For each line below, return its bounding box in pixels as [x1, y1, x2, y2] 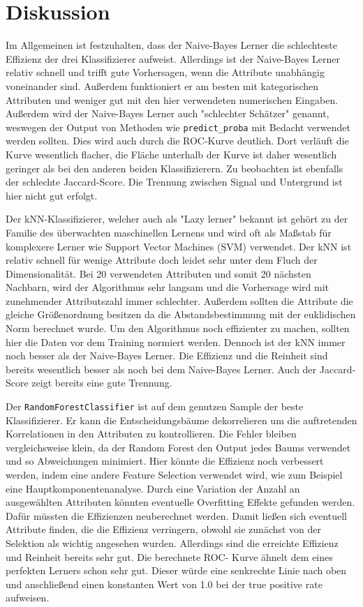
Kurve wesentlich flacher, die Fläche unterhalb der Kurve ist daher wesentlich [6, 147, 337, 161]
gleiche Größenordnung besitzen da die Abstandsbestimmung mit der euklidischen [6, 307, 356, 322]
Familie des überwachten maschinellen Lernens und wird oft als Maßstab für [6, 225, 332, 239]
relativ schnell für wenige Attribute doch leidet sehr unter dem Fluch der [6, 253, 318, 267]
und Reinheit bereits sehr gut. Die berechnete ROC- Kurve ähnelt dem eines [6, 549, 333, 564]
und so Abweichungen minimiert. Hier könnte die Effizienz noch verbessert [6, 454, 324, 468]
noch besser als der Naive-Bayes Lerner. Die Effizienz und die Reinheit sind [6, 348, 328, 363]
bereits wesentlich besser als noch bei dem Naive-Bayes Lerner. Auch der [6, 361, 317, 376]
